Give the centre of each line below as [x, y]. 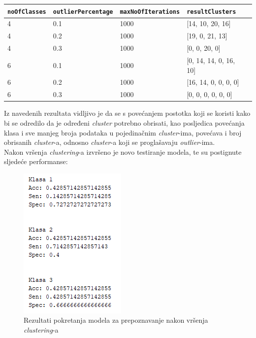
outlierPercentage [83, 12]
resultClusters [211, 12]
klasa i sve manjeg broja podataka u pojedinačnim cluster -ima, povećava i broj [123, 132]
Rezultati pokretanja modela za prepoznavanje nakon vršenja [116, 320]
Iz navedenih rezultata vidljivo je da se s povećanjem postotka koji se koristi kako [127, 113]
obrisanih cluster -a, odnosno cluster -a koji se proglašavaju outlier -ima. [110, 142]
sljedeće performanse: [36, 161]
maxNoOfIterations [150, 12]
